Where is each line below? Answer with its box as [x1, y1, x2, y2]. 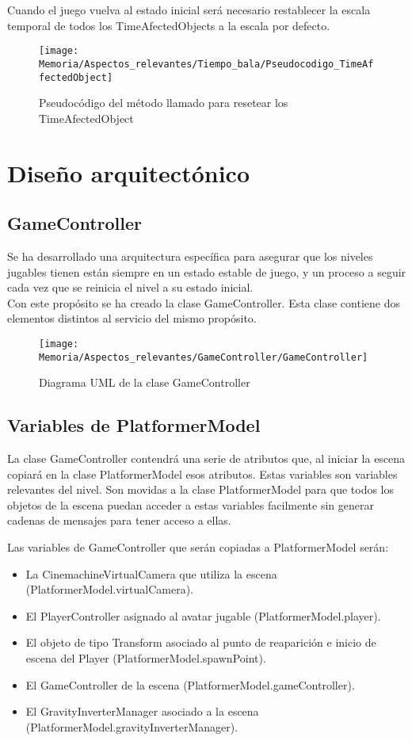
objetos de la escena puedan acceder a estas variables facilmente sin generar [7, 496, 374, 513]
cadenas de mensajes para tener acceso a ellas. [7, 512, 231, 529]
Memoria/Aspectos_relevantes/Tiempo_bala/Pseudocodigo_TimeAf [39, 58, 374, 70]
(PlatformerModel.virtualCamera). [25, 581, 193, 598]
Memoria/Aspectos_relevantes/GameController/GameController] [39, 351, 368, 363]
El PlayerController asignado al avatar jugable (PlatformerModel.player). [25, 607, 381, 624]
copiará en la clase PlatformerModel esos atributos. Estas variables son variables [7, 465, 398, 482]
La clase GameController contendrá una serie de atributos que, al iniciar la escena [7, 450, 406, 466]
